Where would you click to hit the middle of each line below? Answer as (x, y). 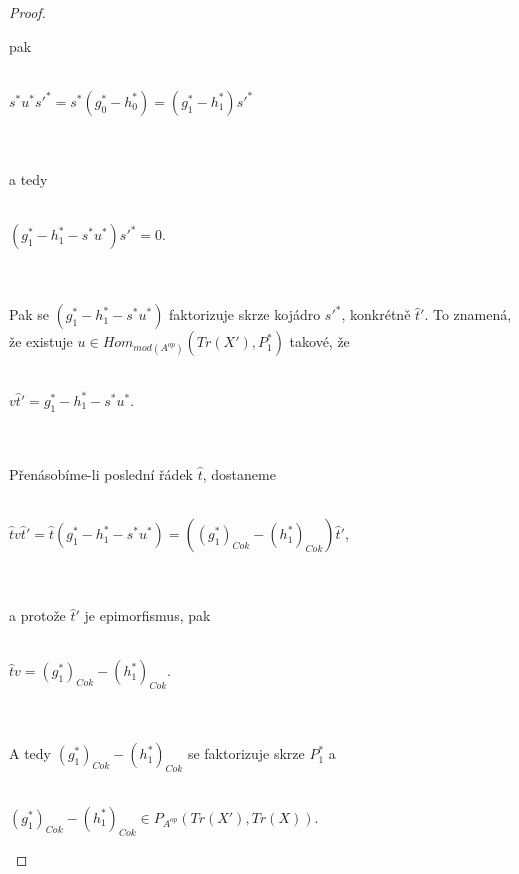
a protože (37, 615)
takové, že (319, 341)
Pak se (29, 314)
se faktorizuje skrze (246, 753)
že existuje (41, 341)
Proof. (27, 12)
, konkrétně (376, 314)
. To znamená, (468, 314)
